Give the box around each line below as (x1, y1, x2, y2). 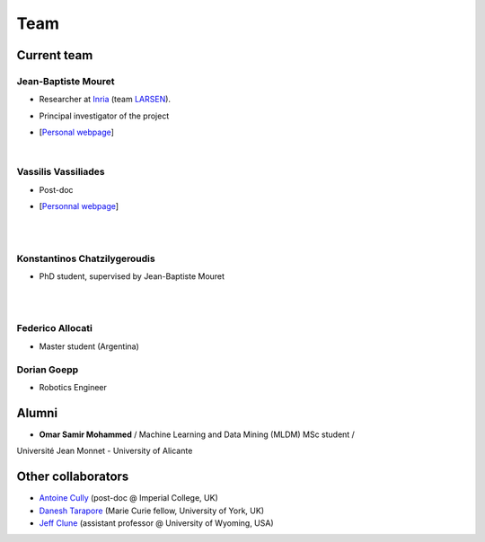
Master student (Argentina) (39, 341, 139, 352)
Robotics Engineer (39, 382, 107, 392)
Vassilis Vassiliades (16, 166, 105, 179)
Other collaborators (16, 469, 129, 485)
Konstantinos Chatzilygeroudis (16, 252, 156, 265)
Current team (16, 48, 93, 63)
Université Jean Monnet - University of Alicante (16, 445, 193, 457)
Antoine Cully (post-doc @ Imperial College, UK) (39, 493, 219, 503)
